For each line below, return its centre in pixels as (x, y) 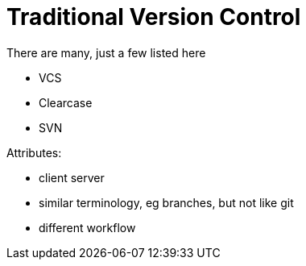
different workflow (87, 227)
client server (72, 177)
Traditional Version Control (154, 17)
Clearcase (66, 102)
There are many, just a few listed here (106, 52)
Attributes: (34, 152)
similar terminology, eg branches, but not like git (166, 202)
